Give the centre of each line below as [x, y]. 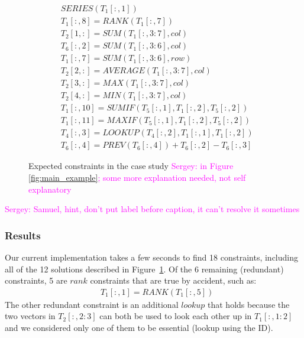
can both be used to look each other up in [176, 316]
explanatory [50, 189]
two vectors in [30, 316]
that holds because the [249, 304]
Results [23, 235]
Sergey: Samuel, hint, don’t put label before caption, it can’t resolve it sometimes [152, 209]
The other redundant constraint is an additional [92, 304]
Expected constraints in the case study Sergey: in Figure [131, 166]
